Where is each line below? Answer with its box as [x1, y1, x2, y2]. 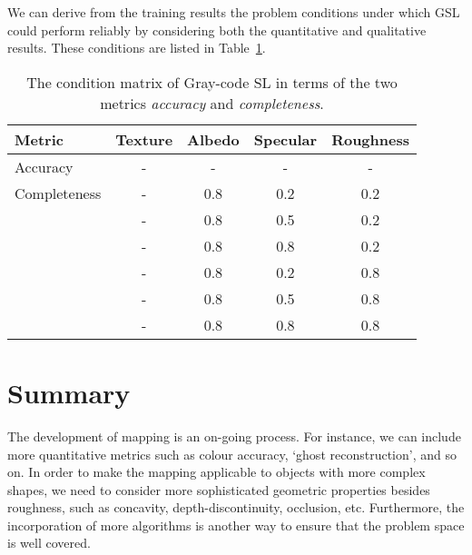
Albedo [187, 128, 240, 150]
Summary [7, 373, 131, 411]
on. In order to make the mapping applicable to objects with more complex [7, 462, 426, 481]
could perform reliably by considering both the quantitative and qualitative [7, 20, 427, 39]
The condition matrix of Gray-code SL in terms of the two [26, 71, 398, 93]
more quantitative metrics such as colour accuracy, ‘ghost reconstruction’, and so [7, 444, 457, 463]
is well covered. [7, 533, 91, 552]
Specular [253, 128, 318, 150]
